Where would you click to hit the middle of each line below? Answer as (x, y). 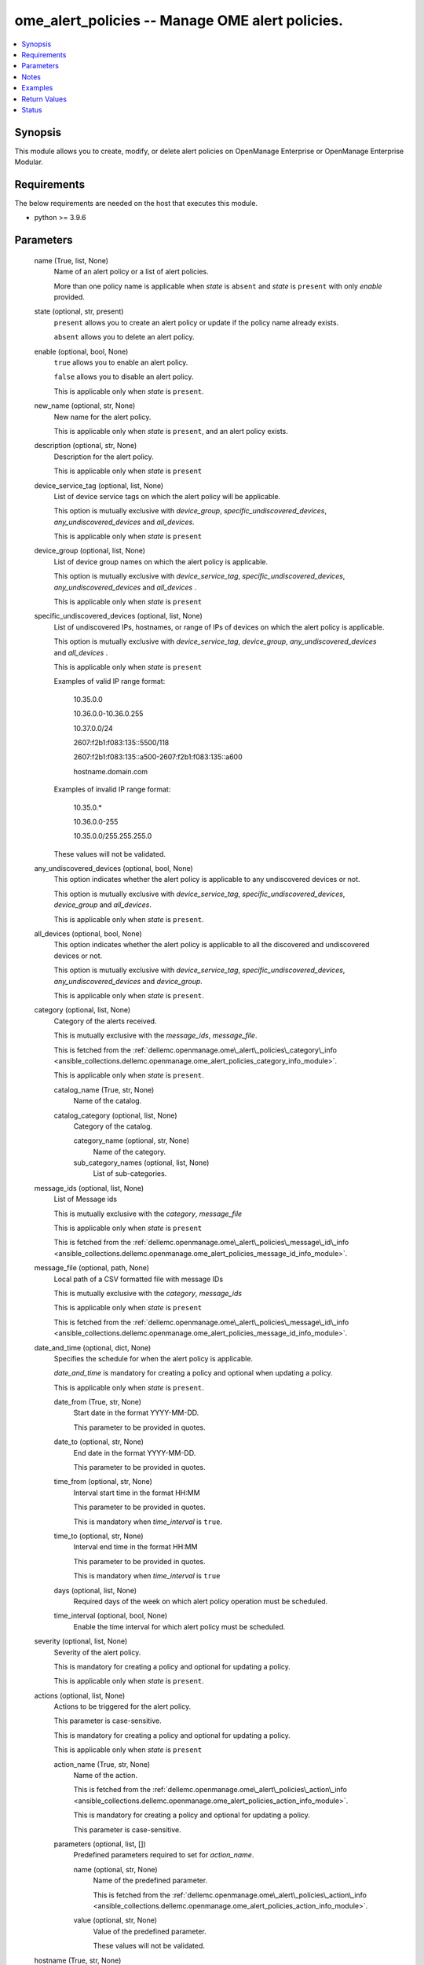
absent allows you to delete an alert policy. (124, 337)
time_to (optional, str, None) (99, 1536)
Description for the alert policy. (104, 457)
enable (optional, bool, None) (81, 351)
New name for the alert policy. (102, 417)
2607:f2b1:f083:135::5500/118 (121, 742)
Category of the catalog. (113, 1126)
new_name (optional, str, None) (85, 406)
